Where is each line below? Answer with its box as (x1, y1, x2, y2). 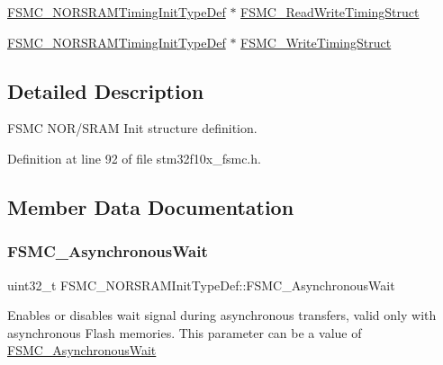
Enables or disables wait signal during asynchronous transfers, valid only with (7, 306, 437, 325)
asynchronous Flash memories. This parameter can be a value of (7, 323, 362, 342)
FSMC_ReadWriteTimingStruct (240, 3, 420, 21)
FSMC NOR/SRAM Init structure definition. (7, 119, 258, 138)
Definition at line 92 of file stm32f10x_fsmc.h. (7, 148, 261, 167)
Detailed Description (7, 76, 204, 104)
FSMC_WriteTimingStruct (240, 32, 392, 51)
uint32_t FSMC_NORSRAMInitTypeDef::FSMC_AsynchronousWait (7, 275, 395, 294)
